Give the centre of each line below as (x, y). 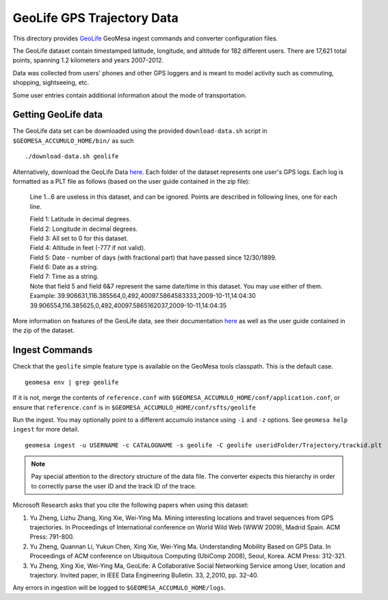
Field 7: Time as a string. (64, 277)
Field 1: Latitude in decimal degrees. (80, 219)
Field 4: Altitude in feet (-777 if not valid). (88, 248)
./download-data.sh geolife (72, 157)
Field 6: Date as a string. (64, 267)
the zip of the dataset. (44, 330)
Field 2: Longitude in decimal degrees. (84, 229)
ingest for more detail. (46, 429)
